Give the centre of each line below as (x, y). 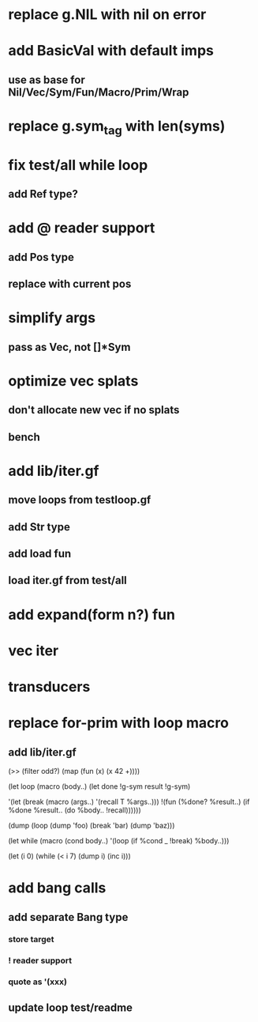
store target (31, 940)
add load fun (40, 554)
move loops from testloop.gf (80, 500)
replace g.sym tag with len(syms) (117, 127)
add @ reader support (82, 228)
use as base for (47, 79)
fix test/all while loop (78, 165)
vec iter (34, 651)
